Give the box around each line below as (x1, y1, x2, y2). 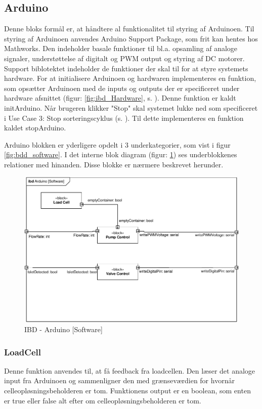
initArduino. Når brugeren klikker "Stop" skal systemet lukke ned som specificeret (4, 102, 258, 113)
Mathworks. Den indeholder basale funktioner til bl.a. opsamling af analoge (4, 43, 238, 54)
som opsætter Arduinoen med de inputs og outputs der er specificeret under (4, 82, 240, 93)
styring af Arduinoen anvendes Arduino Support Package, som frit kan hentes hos (4, 33, 258, 43)
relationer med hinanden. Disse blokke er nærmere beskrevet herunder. (4, 159, 224, 169)
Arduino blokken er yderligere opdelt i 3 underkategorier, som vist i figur (4, 139, 231, 150)
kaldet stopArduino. (4, 122, 66, 133)
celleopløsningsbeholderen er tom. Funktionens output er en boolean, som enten (4, 385, 251, 396)
